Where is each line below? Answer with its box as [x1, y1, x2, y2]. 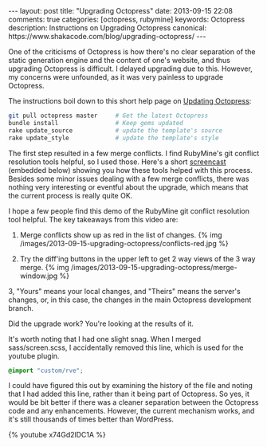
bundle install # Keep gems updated [8, 119, 183, 127]
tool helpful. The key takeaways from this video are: [8, 214, 179, 224]
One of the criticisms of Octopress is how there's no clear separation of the [8, 47, 257, 57]
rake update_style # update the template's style [8, 134, 219, 142]
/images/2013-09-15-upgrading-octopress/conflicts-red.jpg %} [19, 238, 229, 248]
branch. [8, 303, 34, 312]
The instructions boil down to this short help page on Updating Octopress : [8, 96, 252, 105]
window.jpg [19, 271, 58, 280]
